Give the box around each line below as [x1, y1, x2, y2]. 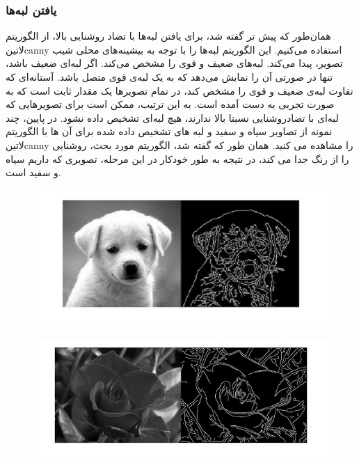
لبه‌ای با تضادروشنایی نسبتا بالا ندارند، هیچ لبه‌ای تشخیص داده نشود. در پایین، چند [6, 110, 339, 125]
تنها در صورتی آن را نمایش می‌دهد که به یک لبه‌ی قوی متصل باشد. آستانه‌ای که [6, 70, 333, 84]
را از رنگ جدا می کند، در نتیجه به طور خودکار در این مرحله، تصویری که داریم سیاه [6, 151, 349, 166]
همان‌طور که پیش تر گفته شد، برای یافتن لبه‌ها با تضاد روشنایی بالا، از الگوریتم [6, 29, 331, 43]
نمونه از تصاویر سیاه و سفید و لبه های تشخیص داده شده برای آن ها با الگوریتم [6, 124, 333, 139]
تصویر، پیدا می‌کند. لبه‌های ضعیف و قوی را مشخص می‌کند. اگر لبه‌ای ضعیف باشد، [6, 56, 343, 70]
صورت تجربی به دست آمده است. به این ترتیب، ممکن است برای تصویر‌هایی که [6, 97, 335, 111]
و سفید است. [6, 165, 61, 180]
